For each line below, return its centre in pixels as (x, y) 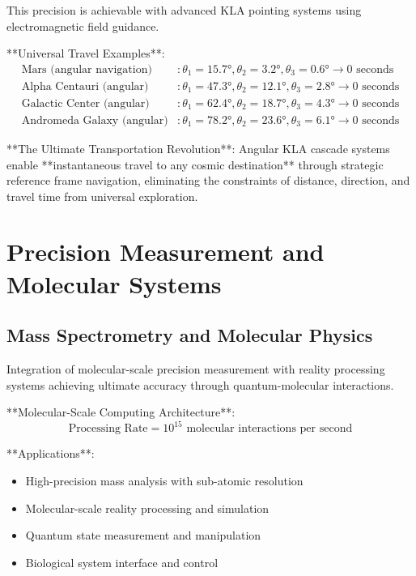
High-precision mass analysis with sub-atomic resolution (164, 480)
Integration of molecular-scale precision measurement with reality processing (196, 369)
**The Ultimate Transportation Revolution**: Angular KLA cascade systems (198, 148)
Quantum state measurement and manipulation (143, 535)
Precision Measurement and (166, 252)
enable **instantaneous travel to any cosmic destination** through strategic (195, 164)
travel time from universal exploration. (102, 196)
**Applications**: (51, 453)
